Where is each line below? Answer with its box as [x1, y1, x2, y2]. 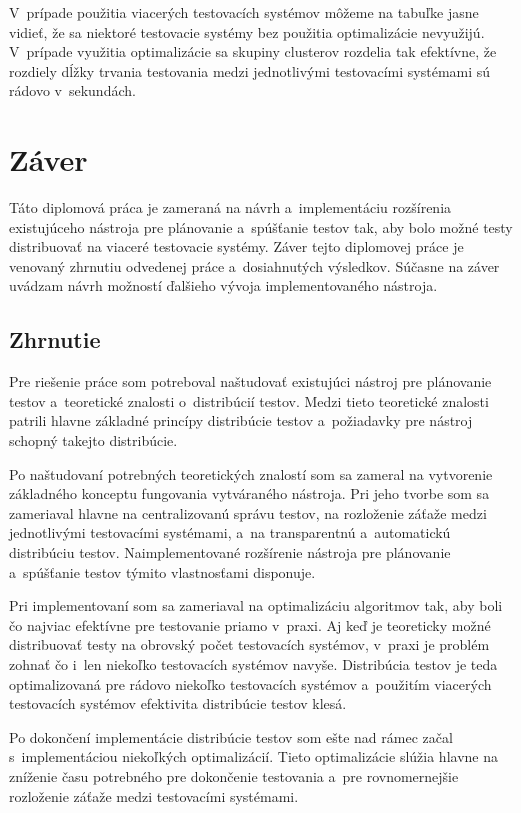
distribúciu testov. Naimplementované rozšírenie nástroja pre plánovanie [9, 542, 451, 563]
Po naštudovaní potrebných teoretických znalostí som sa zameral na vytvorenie [9, 463, 493, 484]
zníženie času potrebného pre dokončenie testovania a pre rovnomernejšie [9, 765, 459, 786]
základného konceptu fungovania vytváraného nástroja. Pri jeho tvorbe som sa [9, 483, 490, 504]
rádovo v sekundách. [9, 80, 136, 101]
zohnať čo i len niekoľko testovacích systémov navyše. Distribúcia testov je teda [9, 653, 498, 674]
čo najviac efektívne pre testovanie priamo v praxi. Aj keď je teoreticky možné [9, 614, 491, 635]
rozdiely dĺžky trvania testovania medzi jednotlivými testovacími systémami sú [9, 60, 491, 81]
